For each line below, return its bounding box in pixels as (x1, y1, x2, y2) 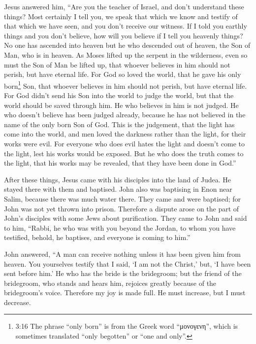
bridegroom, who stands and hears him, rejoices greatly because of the (4, 277, 217, 288)
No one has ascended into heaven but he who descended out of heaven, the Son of (4, 40, 251, 50)
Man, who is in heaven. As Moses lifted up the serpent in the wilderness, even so (4, 49, 248, 60)
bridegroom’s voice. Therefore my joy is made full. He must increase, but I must (4, 287, 246, 298)
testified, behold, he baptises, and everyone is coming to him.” (4, 232, 191, 242)
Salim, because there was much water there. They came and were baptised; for (4, 193, 241, 204)
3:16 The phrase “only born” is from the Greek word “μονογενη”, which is (15, 321, 238, 331)
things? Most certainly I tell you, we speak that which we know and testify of (4, 11, 238, 21)
